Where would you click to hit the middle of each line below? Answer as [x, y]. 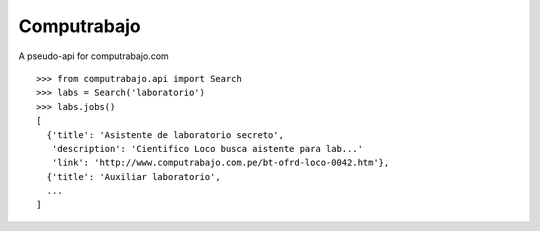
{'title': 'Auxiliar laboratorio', [134, 176]
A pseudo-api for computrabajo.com [93, 56]
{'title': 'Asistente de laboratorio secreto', [165, 134]
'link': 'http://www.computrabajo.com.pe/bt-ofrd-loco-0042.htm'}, [220, 163]
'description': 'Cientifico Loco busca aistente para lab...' [207, 148]
